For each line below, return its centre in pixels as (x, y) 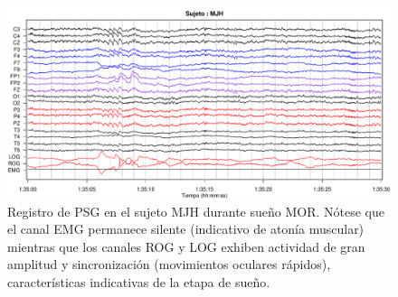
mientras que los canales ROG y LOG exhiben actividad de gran (186, 246)
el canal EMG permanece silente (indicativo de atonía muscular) (186, 229)
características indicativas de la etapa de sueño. (139, 281)
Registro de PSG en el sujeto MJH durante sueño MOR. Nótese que (196, 211)
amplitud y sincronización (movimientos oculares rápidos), (169, 264)
